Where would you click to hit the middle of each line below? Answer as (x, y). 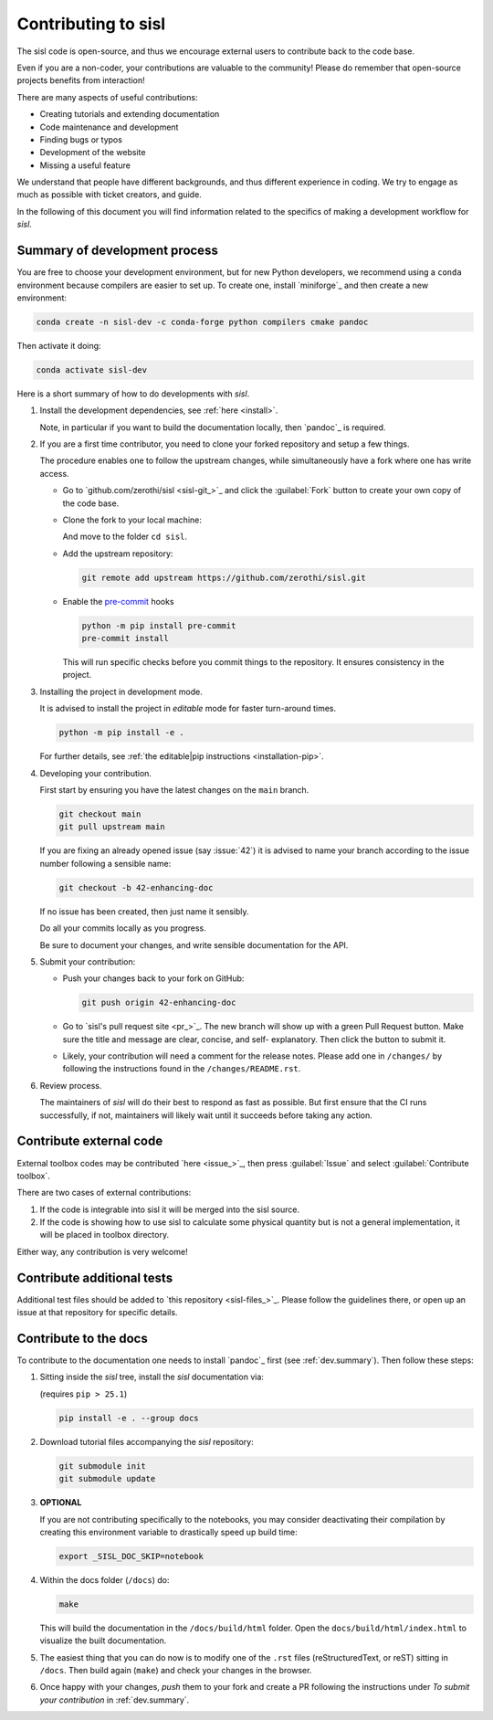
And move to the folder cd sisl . (125, 537)
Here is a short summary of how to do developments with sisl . (133, 394)
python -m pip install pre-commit (159, 625)
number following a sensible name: (105, 863)
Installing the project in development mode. (121, 691)
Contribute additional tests (95, 1277)
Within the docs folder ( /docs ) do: (105, 1579)
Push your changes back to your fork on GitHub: (153, 978)
